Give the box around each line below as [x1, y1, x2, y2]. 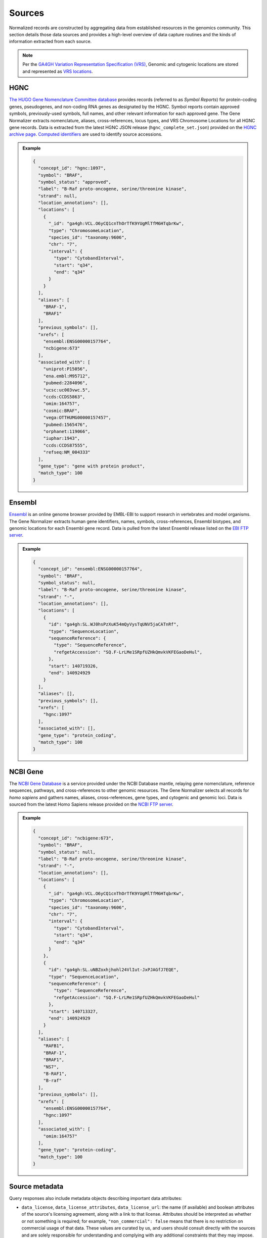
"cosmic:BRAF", [43, 408, 80, 413]
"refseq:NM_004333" [43, 450, 91, 455]
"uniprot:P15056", [43, 366, 88, 372]
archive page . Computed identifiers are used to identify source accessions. [9, 131, 163, 137]
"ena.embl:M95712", [43, 373, 91, 379]
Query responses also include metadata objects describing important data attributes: [9, 1195, 182, 1201]
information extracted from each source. [9, 39, 92, 45]
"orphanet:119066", [43, 428, 91, 434]
